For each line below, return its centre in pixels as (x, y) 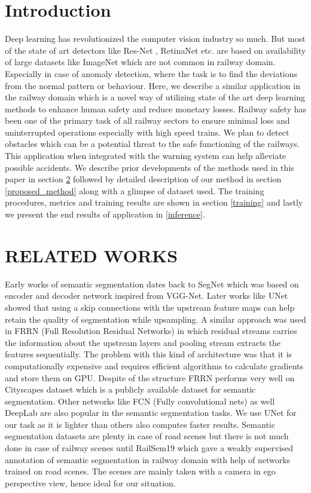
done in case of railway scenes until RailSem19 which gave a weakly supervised (149, 448)
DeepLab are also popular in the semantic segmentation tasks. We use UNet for (151, 413)
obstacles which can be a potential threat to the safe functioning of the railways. (152, 144)
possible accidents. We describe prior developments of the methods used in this (150, 167)
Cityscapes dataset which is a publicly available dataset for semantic (130, 389)
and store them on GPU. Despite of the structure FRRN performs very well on (150, 377)
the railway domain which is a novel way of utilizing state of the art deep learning (155, 97)
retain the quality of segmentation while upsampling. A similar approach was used (155, 319)
